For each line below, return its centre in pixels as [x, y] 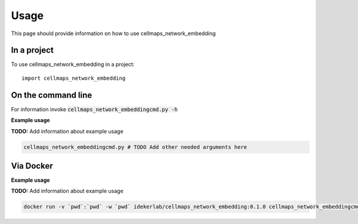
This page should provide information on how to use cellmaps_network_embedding [113, 33]
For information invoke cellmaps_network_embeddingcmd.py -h [95, 109]
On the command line [52, 95]
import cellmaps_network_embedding [74, 78]
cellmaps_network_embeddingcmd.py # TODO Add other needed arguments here [135, 147]
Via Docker [32, 166]
